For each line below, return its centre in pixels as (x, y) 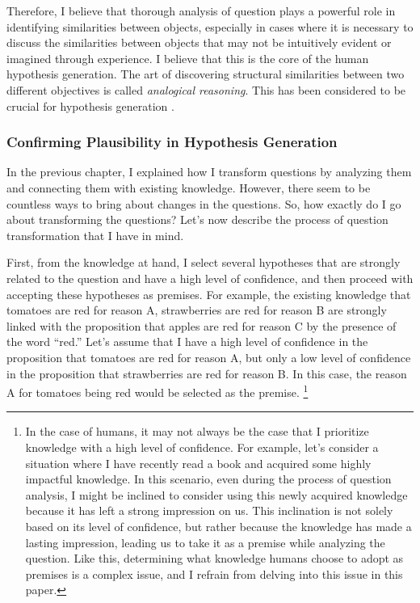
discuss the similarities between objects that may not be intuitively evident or (199, 42)
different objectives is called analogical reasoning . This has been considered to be (206, 89)
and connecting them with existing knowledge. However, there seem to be (189, 187)
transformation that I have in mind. (95, 235)
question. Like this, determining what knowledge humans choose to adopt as (214, 558)
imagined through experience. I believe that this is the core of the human (188, 58)
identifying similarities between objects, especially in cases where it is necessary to (210, 26)
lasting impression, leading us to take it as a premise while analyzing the (205, 542)
